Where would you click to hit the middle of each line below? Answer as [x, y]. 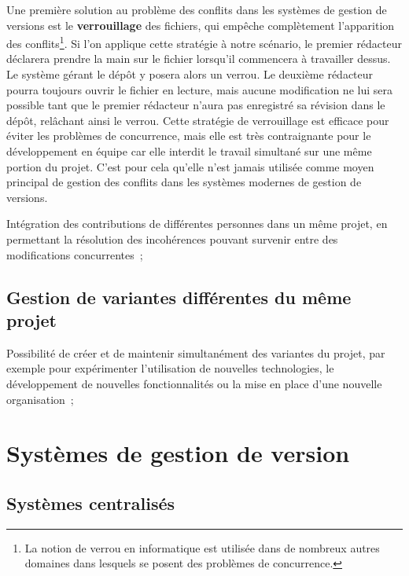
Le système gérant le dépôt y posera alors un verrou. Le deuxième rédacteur [190, 74]
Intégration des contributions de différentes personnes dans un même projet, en [197, 224]
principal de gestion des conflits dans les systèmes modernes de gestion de [184, 182]
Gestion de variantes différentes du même [179, 297]
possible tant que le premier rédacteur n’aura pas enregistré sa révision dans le [196, 105]
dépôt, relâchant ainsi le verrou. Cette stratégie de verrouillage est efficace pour [198, 120]
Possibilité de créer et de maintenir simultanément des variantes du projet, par [196, 352]
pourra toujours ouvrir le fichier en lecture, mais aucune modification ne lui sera [199, 89]
